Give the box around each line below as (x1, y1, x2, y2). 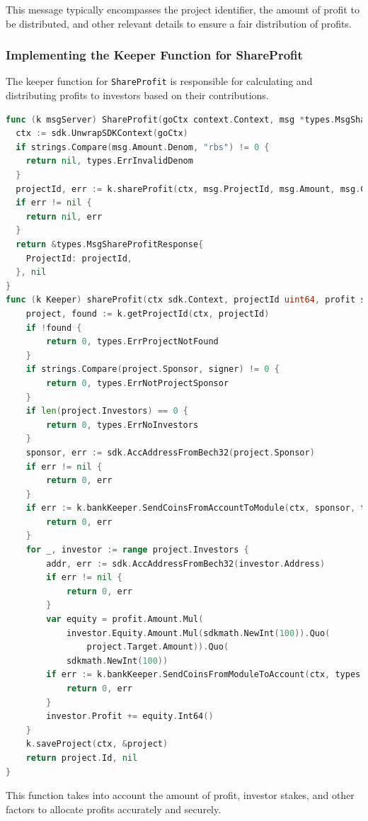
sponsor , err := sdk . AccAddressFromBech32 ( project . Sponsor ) (25, 447, 315, 458)
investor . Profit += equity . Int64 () (46, 711, 214, 722)
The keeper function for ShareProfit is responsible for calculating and (6, 74, 313, 89)
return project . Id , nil (25, 752, 138, 763)
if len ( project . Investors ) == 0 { (25, 406, 188, 417)
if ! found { (25, 322, 82, 333)
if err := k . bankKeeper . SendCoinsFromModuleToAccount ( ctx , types (46, 669, 361, 680)
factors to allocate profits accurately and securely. (6, 801, 222, 816)
